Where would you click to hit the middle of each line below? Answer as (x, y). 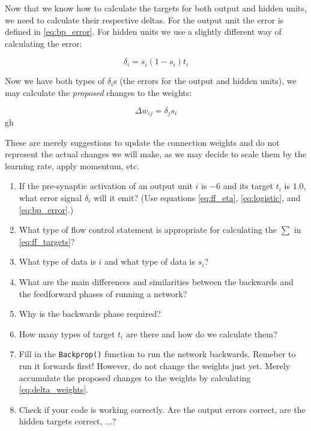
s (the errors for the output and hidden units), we (205, 81)
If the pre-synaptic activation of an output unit (106, 186)
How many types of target (67, 333)
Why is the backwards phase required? (90, 314)
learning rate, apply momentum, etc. (72, 165)
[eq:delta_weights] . (54, 389)
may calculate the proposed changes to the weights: (98, 92)
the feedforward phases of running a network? (103, 293)
